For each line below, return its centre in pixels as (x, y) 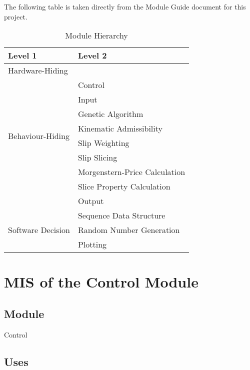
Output (91, 201)
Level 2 (92, 55)
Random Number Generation (129, 230)
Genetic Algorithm (110, 114)
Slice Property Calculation (124, 186)
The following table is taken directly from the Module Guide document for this (125, 6)
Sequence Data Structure (121, 215)
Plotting (92, 244)
